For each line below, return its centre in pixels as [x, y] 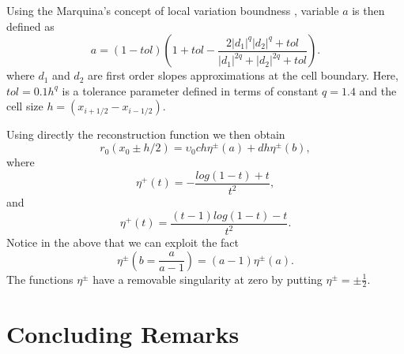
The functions [40, 279]
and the [378, 90]
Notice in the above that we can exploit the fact [123, 242]
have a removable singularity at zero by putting [208, 279]
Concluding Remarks [123, 333]
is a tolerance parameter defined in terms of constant [190, 90]
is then [368, 10]
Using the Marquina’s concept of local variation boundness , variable [173, 10]
